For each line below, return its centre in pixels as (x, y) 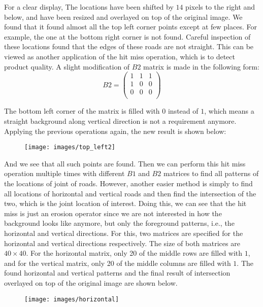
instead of (183, 111)
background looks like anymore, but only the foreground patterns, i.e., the (119, 223)
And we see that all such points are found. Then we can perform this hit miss (125, 163)
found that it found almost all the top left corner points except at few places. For (130, 27)
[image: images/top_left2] (70, 147)
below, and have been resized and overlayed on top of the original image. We (123, 16)
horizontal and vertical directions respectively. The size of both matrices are (122, 243)
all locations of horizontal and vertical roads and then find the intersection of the (130, 193)
